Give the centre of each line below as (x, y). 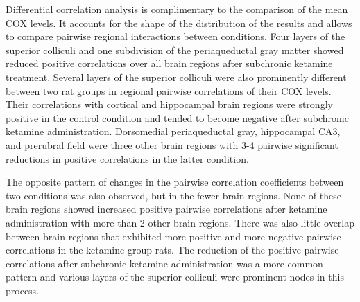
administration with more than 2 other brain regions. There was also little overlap (180, 222)
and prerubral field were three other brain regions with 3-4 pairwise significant (172, 144)
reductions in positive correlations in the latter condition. (127, 158)
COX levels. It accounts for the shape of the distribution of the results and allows (179, 23)
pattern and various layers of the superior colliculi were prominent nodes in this (175, 277)
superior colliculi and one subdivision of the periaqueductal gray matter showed (175, 50)
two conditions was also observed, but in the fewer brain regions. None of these (173, 195)
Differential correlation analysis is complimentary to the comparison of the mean (177, 9)
